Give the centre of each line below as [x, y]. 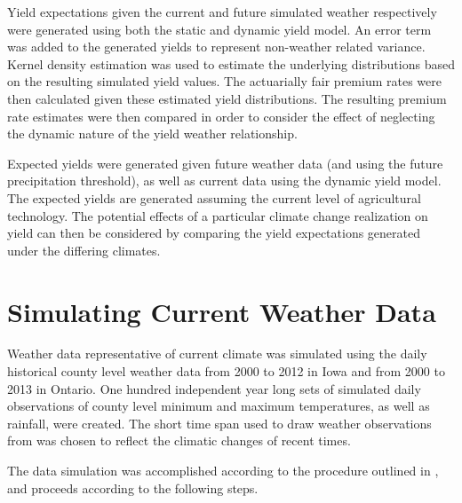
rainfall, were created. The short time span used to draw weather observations [219, 423]
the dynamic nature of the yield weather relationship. [152, 134]
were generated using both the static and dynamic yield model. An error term [219, 29]
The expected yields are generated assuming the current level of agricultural [214, 197]
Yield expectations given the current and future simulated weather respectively [222, 12]
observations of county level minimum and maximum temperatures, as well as [219, 406]
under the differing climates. [84, 250]
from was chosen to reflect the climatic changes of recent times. [179, 440]
